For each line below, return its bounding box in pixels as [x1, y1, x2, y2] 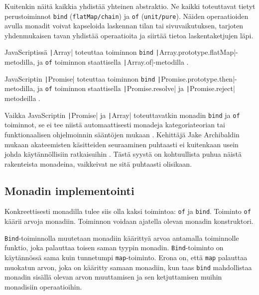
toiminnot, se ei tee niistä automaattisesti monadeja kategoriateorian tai [4, 119, 225, 130]
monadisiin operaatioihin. [4, 281, 82, 292]
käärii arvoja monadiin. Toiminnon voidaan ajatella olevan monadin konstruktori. [4, 216, 254, 226]
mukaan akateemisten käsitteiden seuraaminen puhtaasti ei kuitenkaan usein [4, 139, 239, 149]
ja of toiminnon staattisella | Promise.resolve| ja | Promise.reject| [37, 83, 235, 94]
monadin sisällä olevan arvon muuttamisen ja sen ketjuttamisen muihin [4, 272, 222, 282]
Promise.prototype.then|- [161, 73, 237, 84]
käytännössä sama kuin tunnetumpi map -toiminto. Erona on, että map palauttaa [4, 252, 248, 263]
